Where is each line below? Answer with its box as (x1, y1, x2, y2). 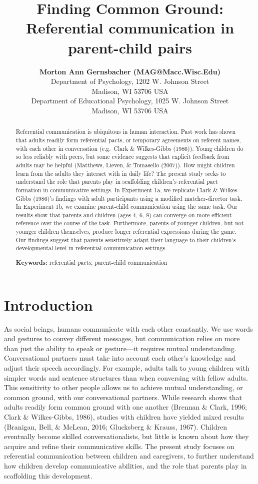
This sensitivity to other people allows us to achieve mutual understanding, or (4, 382, 243, 393)
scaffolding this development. (4, 470, 92, 481)
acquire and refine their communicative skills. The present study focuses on (4, 441, 234, 451)
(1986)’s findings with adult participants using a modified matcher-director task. (33, 194, 242, 202)
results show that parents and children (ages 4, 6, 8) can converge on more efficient (15, 210, 232, 219)
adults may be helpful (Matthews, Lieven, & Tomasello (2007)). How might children (15, 160, 235, 169)
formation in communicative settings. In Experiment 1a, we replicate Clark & (15, 185, 218, 194)
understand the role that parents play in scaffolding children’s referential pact (15, 177, 218, 186)
